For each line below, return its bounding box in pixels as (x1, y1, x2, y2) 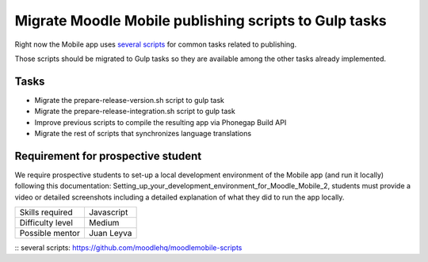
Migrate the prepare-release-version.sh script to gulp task (34, 95, 225, 104)
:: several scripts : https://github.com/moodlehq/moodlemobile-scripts (14, 243, 243, 253)
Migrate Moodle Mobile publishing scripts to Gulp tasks (14, 12, 388, 29)
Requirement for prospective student (14, 149, 202, 162)
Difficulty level (19, 218, 73, 229)
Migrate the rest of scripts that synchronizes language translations (34, 129, 252, 139)
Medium (88, 218, 120, 229)
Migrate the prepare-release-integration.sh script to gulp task (34, 107, 235, 116)
